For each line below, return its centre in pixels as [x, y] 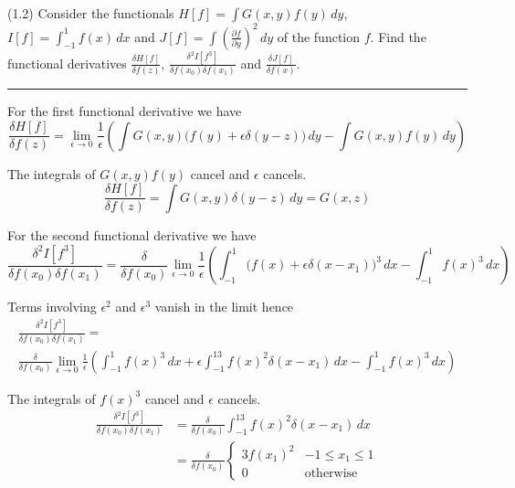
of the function [319, 36]
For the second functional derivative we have [132, 235]
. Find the [398, 36]
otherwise [331, 473]
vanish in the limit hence [224, 307]
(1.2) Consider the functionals [91, 13]
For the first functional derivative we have [125, 111]
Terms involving [52, 307]
